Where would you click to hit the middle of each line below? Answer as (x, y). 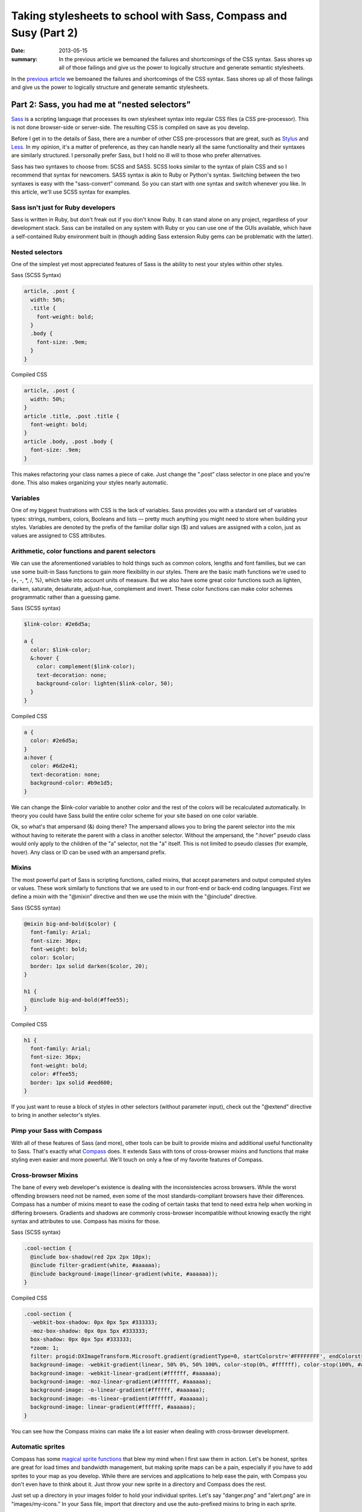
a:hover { (38, 758)
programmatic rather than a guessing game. (66, 597)
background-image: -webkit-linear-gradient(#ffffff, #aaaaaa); (126, 1373)
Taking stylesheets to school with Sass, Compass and (149, 16)
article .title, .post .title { (72, 416)
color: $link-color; (61, 650)
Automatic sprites (38, 1447)
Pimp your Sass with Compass (57, 1131)
